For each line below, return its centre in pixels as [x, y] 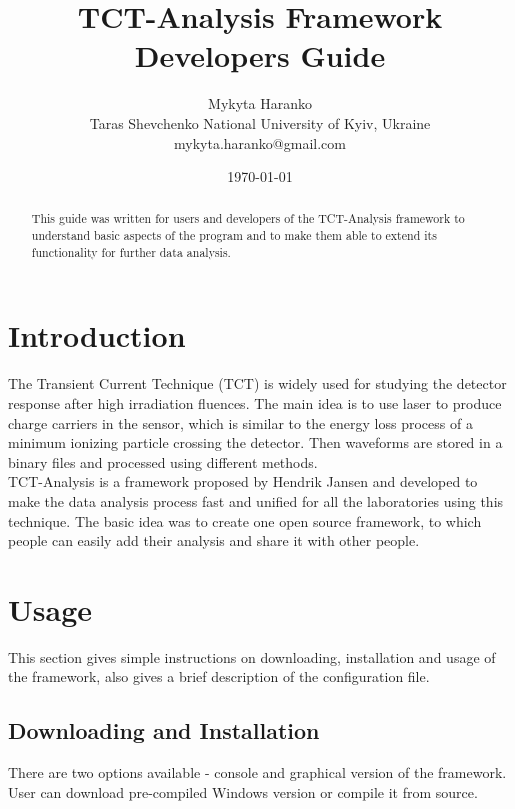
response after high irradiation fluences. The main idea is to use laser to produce [255, 402]
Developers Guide [260, 55]
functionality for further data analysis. [131, 251]
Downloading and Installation [164, 730]
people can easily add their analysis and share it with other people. [214, 540]
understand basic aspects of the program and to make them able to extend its [234, 235]
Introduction [97, 335]
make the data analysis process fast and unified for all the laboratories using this [256, 500]
